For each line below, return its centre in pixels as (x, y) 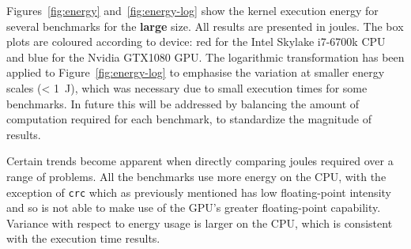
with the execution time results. (83, 238)
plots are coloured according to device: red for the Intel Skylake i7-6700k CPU (196, 41)
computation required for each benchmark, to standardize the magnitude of (189, 119)
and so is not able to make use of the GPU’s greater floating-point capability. (194, 207)
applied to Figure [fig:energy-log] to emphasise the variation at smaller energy (196, 72)
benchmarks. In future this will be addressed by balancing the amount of (183, 103)
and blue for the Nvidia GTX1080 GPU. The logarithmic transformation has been (205, 57)
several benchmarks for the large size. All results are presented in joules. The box (205, 26)
